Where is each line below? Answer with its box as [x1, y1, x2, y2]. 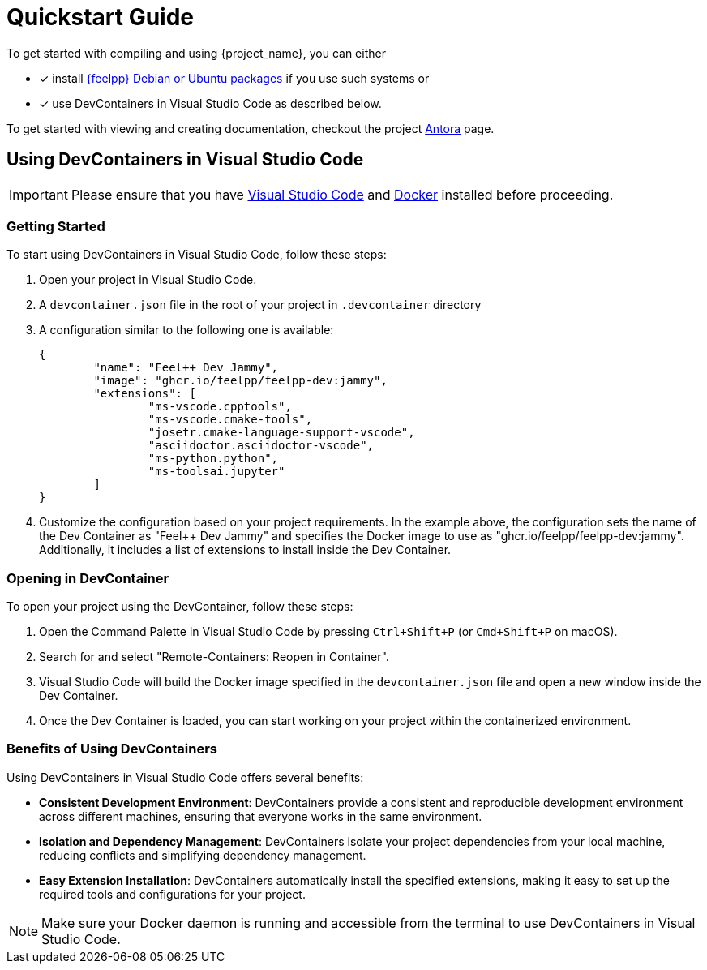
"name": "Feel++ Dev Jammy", [93, 361, 279, 375]
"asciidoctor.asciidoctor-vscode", [148, 439, 375, 453]
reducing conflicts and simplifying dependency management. [39, 848, 366, 862]
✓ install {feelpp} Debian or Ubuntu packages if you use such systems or [39, 71, 430, 85]
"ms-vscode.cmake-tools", [148, 413, 313, 427]
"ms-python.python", [148, 452, 279, 466]
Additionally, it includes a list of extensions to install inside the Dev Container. [39, 543, 452, 557]
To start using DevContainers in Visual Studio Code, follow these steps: [6, 247, 387, 262]
